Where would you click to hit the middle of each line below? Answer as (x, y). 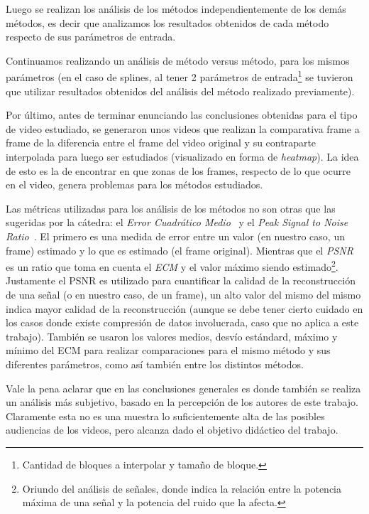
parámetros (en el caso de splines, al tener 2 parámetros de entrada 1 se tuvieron (180, 76)
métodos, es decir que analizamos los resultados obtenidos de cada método (167, 22)
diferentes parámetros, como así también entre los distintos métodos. (155, 364)
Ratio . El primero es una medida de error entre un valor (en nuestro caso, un (175, 236)
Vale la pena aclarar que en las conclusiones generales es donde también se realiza (183, 388)
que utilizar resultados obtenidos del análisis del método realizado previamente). (180, 91)
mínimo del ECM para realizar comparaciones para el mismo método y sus (168, 350)
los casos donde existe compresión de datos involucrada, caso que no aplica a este (182, 322)
